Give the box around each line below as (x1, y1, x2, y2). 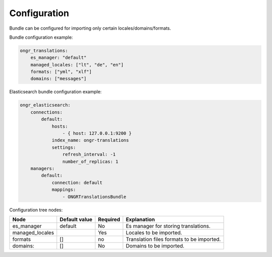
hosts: (51, 123, 68, 129)
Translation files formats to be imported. (125, 235, 221, 242)
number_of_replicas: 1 (62, 158, 118, 164)
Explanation (125, 216, 155, 223)
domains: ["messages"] (30, 76, 87, 81)
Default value (59, 216, 93, 223)
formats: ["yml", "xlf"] (30, 69, 92, 75)
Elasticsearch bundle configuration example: (9, 89, 102, 95)
